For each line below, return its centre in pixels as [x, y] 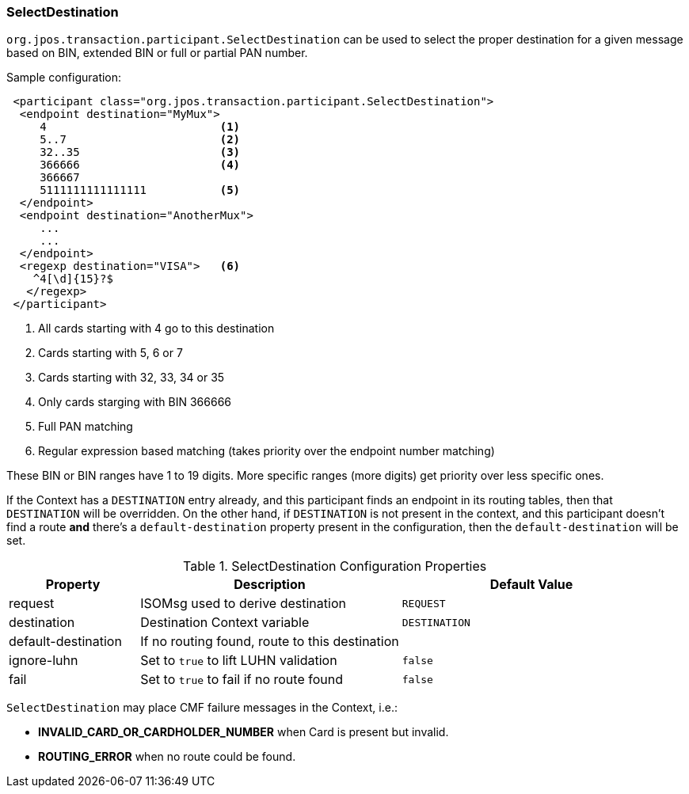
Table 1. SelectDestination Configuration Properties [335, 566]
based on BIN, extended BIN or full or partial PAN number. [157, 53]
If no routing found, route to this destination [270, 642]
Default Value [531, 585]
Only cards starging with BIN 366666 [135, 402]
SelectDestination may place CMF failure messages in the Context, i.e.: [202, 708]
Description [270, 585]
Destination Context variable [225, 623]
